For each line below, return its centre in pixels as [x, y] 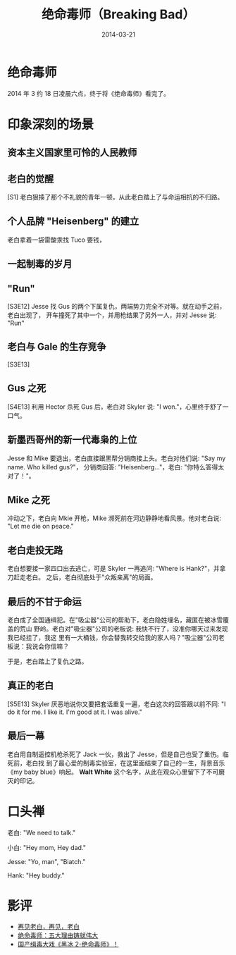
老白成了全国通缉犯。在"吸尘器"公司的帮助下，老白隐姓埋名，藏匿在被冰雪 [115, 620]
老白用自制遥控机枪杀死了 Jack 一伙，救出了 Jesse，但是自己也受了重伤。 [115, 754]
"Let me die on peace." [41, 526]
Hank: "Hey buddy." [36, 875]
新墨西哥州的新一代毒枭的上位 [72, 440]
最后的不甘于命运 [44, 602]
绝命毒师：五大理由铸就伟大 [58, 935]
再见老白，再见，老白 [48, 927]
